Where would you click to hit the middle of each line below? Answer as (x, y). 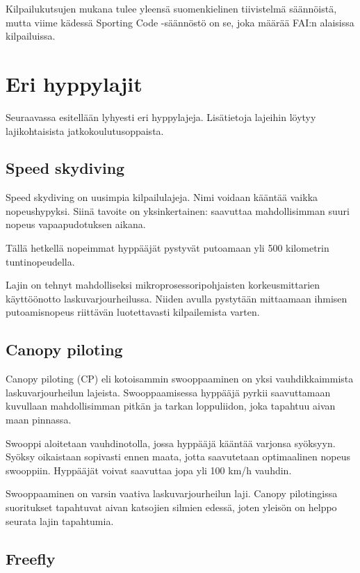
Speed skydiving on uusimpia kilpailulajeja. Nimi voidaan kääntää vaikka (162, 197)
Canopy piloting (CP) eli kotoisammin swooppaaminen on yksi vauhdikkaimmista (180, 379)
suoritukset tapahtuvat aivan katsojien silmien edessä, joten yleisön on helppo (171, 507)
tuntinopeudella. (40, 261)
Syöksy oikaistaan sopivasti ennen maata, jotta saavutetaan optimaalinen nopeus (178, 457)
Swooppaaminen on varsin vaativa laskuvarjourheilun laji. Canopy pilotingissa (172, 493)
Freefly (31, 558)
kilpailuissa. (31, 36)
